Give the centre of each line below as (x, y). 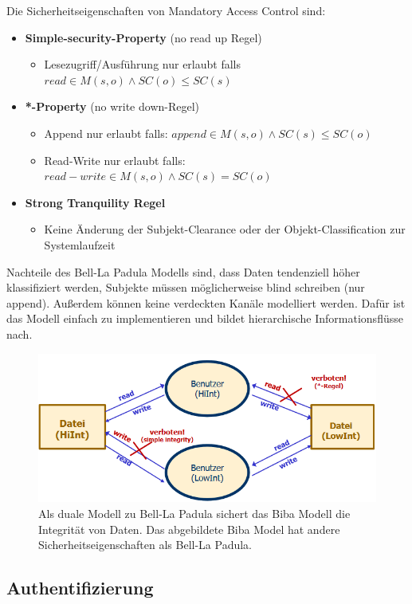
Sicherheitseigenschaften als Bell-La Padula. (145, 545)
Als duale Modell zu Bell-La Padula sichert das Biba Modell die (194, 514)
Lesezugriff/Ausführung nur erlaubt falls (142, 64)
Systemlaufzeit (80, 244)
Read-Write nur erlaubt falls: (115, 160)
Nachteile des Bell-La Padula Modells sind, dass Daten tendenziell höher (183, 271)
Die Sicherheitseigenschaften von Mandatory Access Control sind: (166, 10)
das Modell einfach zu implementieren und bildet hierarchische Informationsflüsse (205, 318)
